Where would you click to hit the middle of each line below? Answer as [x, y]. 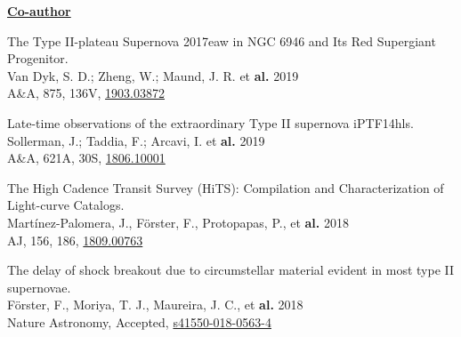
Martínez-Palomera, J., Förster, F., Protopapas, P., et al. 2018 [178, 222]
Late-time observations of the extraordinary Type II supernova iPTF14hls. [210, 122]
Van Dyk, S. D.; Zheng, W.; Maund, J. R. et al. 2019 [153, 75]
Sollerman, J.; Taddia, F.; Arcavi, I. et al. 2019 [136, 140]
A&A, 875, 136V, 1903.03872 [86, 93]
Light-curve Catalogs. [66, 205]
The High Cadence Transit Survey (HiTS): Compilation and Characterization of [226, 187]
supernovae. [39, 287]
